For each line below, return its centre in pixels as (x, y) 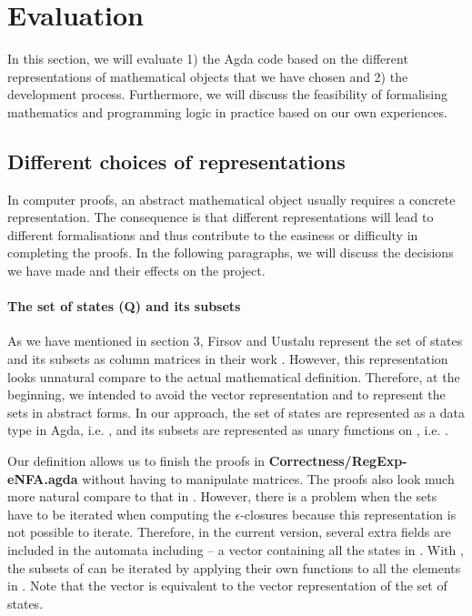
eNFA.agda (43, 478)
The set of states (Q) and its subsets (124, 306)
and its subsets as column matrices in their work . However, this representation (228, 359)
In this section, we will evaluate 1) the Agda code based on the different (208, 59)
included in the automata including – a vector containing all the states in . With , (236, 550)
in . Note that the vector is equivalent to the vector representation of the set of (227, 586)
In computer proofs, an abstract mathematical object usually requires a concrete (231, 199)
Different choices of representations (176, 161)
